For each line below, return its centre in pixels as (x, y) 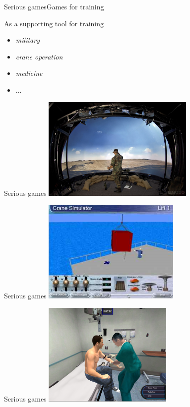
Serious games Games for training (54, 6)
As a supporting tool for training (54, 23)
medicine (29, 73)
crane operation (39, 56)
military (28, 40)
